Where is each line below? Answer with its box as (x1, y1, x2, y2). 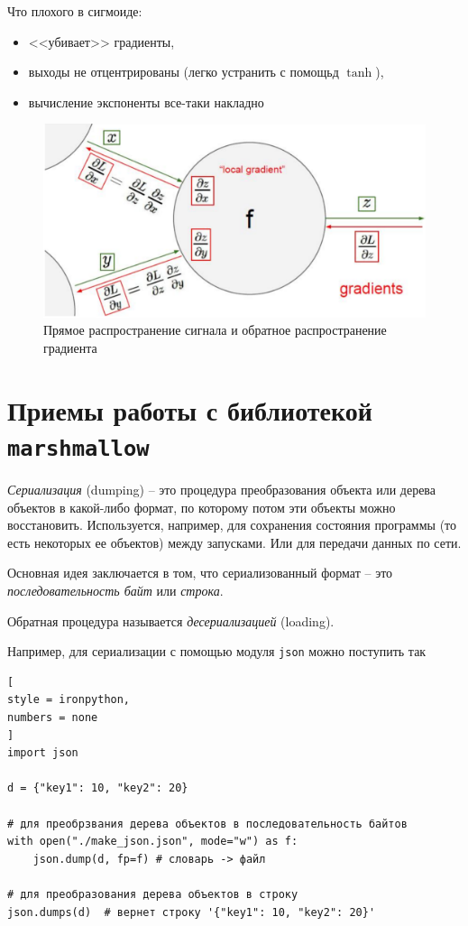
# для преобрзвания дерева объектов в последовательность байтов (7, 817, 408, 830)
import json (7, 746, 78, 760)
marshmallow (7, 436, 150, 462)
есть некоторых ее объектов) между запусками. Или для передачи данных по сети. (7, 532, 462, 551)
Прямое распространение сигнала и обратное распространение (43, 320, 387, 339)
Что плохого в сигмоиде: (7, 2, 142, 20)
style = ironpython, (7, 693, 131, 707)
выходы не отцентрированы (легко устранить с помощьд (28, 62, 339, 81)
